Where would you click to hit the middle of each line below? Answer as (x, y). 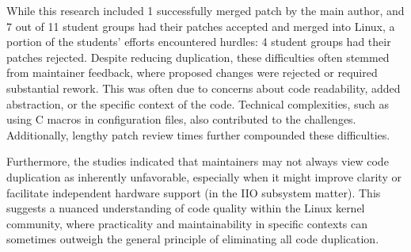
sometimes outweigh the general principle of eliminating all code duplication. (193, 239)
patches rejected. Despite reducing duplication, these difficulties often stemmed (198, 57)
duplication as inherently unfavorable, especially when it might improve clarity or (204, 176)
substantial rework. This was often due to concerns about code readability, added (204, 88)
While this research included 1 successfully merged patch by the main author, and (205, 10)
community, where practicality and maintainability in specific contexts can (187, 223)
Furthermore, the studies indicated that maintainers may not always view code (198, 161)
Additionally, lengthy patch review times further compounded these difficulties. (198, 134)
